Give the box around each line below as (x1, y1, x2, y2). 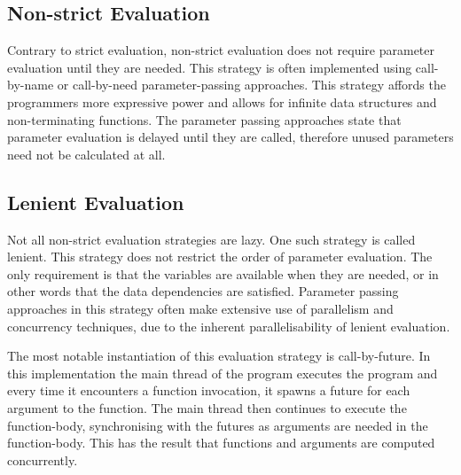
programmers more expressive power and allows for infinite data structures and (7, 92, 437, 111)
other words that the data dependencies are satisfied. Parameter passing (7, 282, 399, 300)
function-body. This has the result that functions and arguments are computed (7, 433, 435, 452)
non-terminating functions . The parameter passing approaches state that (7, 110, 402, 128)
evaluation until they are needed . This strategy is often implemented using (7, 58, 412, 76)
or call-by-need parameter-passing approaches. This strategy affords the (57, 75, 446, 94)
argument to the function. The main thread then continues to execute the (7, 398, 407, 417)
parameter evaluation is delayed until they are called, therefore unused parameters (7, 128, 454, 146)
